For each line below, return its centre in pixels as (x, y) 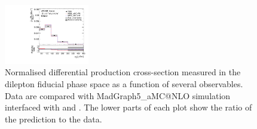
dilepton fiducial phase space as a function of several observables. (124, 84)
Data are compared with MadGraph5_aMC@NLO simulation (118, 95)
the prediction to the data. (53, 119)
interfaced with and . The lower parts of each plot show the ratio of (128, 107)
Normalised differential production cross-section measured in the (123, 72)
